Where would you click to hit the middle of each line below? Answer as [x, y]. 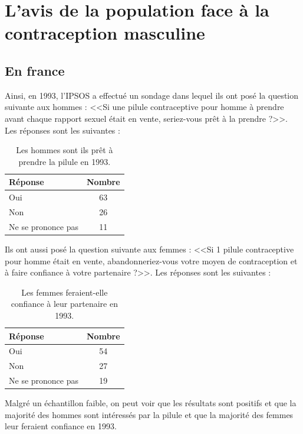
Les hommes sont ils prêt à [65, 150]
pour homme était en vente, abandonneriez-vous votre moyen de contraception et [151, 260]
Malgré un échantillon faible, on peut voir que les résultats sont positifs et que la [151, 403]
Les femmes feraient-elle [65, 292]
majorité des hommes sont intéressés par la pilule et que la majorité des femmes [149, 414]
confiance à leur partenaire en [64, 304]
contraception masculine [105, 33]
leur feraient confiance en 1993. [61, 426]
